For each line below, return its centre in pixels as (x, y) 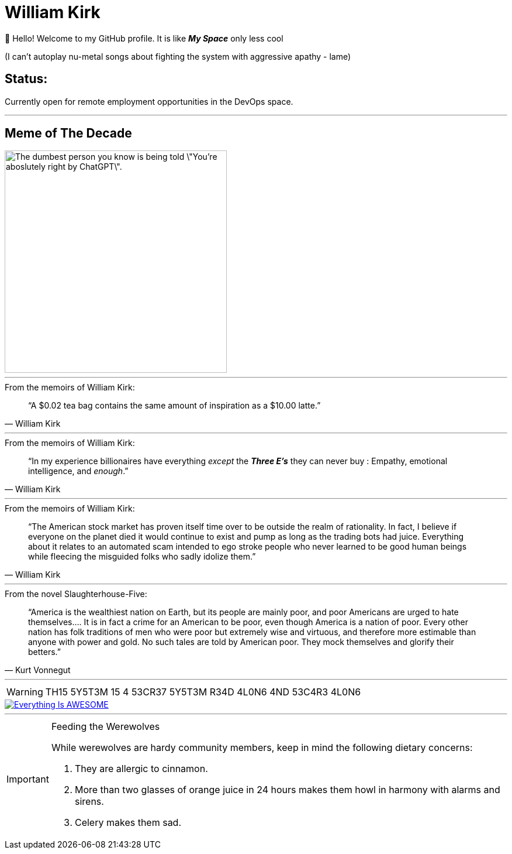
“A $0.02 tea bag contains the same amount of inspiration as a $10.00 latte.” (174, 406)
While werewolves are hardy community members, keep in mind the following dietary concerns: (262, 748)
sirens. (89, 802)
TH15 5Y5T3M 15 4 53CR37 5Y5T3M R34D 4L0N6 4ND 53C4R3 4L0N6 (203, 692)
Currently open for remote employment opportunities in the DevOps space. (149, 101)
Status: (26, 79)
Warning (25, 692)
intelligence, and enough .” (78, 471)
